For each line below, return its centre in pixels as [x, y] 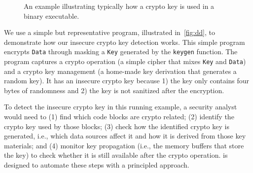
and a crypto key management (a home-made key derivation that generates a [120, 71]
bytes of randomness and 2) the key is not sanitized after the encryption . [114, 90]
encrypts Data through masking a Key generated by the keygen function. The [121, 52]
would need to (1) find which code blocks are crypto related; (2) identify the [119, 117]
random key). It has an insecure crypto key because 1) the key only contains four [127, 81]
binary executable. [52, 16]
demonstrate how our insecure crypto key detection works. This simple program [125, 42]
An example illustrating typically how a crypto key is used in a [119, 6]
